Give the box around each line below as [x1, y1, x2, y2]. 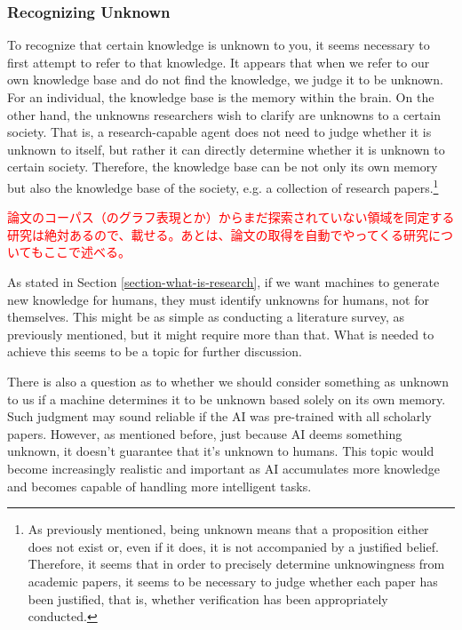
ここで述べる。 [43, 243, 131, 261]
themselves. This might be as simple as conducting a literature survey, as [7, 307, 405, 326]
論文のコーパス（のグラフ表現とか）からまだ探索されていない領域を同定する [7, 208, 455, 227]
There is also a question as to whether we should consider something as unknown [7, 371, 449, 390]
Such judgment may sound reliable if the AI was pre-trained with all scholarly [7, 407, 432, 426]
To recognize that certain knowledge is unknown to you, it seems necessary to [7, 36, 430, 54]
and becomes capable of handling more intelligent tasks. [7, 476, 312, 495]
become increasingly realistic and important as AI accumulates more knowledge [7, 459, 440, 477]
